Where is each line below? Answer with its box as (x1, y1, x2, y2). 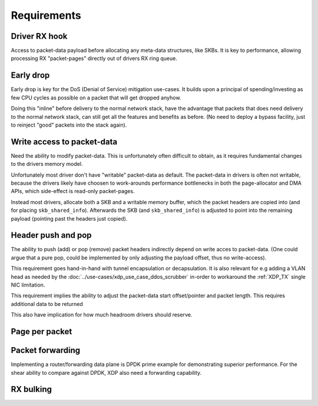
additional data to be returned (11, 300, 84, 307)
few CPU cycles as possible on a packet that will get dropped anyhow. (11, 94, 181, 101)
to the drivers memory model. (11, 161, 83, 168)
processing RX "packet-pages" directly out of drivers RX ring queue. (11, 55, 178, 62)
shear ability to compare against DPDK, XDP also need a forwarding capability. (11, 369, 202, 376)
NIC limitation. (11, 281, 45, 288)
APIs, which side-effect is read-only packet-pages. (11, 188, 135, 195)
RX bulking (11, 384, 52, 394)
